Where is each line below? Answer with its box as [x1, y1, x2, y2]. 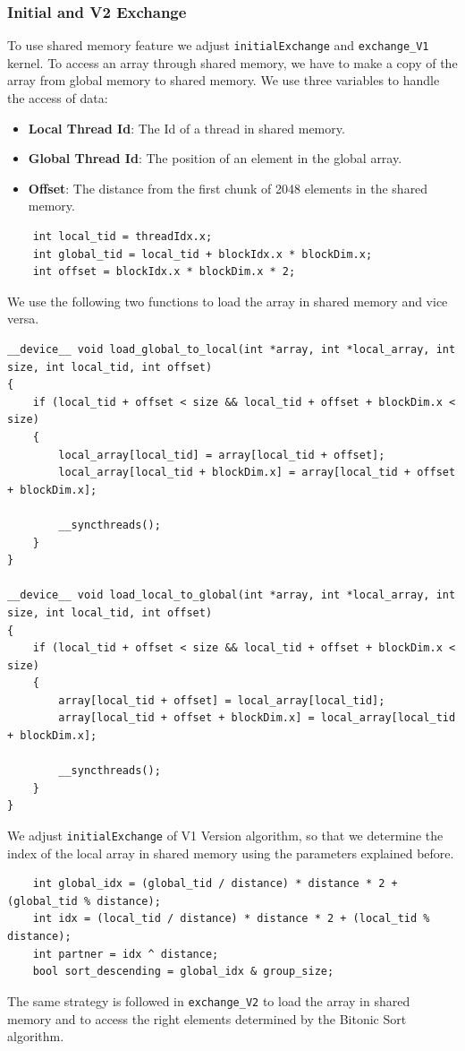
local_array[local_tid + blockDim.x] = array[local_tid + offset [58, 466, 456, 479]
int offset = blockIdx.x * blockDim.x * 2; [32, 265, 296, 279]
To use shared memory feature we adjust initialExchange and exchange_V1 [7, 36, 429, 55]
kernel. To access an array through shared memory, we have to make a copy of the [7, 53, 458, 72]
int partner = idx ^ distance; [32, 947, 219, 961]
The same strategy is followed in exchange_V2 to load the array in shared [7, 991, 410, 1010]
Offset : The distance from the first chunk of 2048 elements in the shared [28, 178, 428, 197]
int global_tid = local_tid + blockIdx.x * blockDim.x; [32, 247, 373, 261]
